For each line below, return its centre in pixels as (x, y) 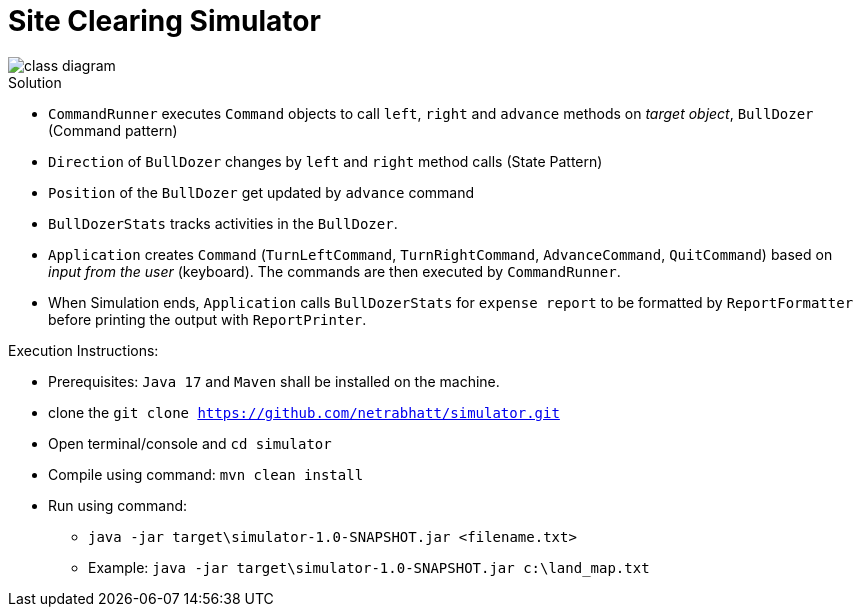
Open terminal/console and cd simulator (190, 443)
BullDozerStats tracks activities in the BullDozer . (223, 223)
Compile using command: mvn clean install (206, 474)
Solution (35, 82)
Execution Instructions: (83, 350)
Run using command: (118, 505)
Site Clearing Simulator (164, 21)
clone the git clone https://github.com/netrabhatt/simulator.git (304, 412)
